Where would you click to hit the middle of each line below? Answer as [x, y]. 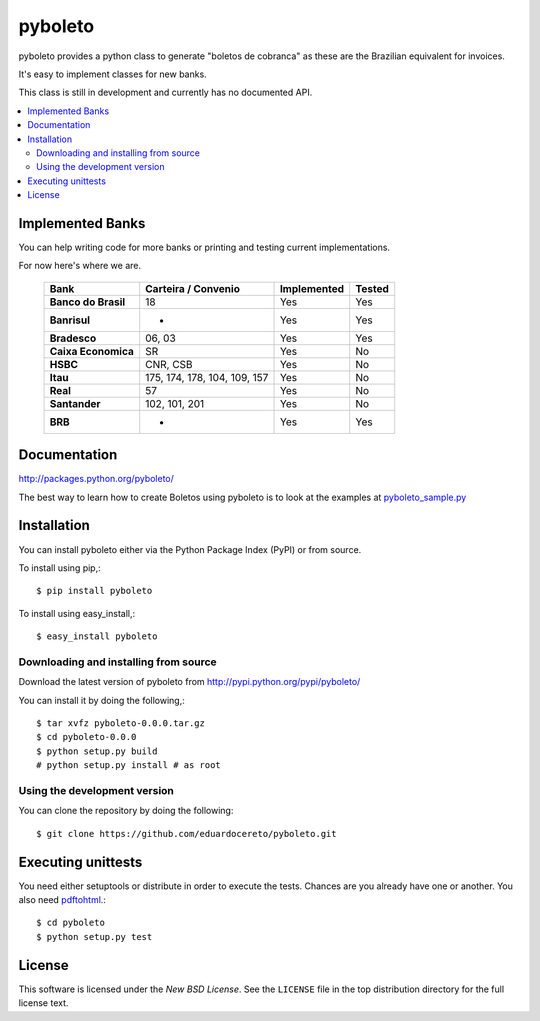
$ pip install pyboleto [94, 591]
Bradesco [73, 338]
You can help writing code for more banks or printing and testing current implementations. [204, 247]
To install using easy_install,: [76, 613]
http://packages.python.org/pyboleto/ [96, 479]
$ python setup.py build [97, 751]
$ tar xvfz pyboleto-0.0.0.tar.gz [120, 723]
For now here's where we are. [80, 266]
